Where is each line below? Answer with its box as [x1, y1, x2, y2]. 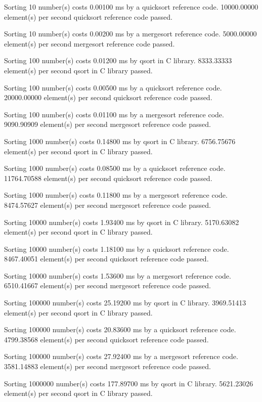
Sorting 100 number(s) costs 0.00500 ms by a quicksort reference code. [4, 82, 222, 93]
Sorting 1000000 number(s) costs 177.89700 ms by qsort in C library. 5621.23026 [4, 378, 253, 388]
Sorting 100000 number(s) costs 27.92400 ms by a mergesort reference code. [4, 351, 238, 362]
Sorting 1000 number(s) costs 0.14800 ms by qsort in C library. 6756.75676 [4, 136, 236, 146]
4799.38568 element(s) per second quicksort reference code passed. [4, 334, 209, 344]
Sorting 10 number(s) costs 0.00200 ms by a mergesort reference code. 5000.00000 [4, 28, 257, 39]
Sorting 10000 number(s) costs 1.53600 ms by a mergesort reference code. [4, 270, 231, 281]
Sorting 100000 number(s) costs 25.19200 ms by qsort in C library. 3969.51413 [4, 297, 246, 308]
